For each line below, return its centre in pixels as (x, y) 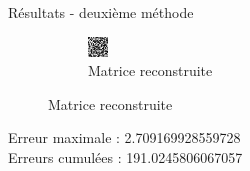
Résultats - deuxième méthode (101, 12)
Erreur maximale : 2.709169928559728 (124, 137)
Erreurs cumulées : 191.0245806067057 (125, 156)
